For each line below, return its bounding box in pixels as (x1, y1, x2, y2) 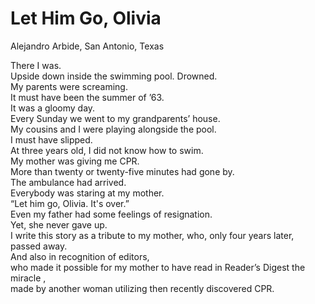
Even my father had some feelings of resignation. (10, 208, 213, 220)
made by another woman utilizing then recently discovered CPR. (10, 282, 275, 294)
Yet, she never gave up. (10, 218, 108, 231)
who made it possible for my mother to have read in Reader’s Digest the (10, 261, 306, 273)
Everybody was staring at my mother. (10, 187, 165, 199)
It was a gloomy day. (10, 102, 96, 114)
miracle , (10, 272, 47, 284)
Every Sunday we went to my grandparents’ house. (10, 112, 221, 124)
